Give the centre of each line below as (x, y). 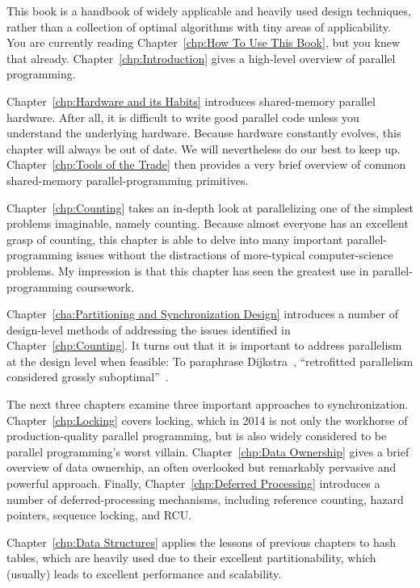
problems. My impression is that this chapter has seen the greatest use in (188, 270)
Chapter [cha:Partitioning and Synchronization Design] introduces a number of (202, 314)
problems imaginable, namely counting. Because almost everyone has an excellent (208, 223)
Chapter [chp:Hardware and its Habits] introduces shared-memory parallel (191, 101)
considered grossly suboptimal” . (88, 377)
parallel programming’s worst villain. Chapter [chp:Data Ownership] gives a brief (208, 451)
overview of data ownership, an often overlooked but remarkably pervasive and (202, 467)
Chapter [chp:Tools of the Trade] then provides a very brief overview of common (206, 164)
